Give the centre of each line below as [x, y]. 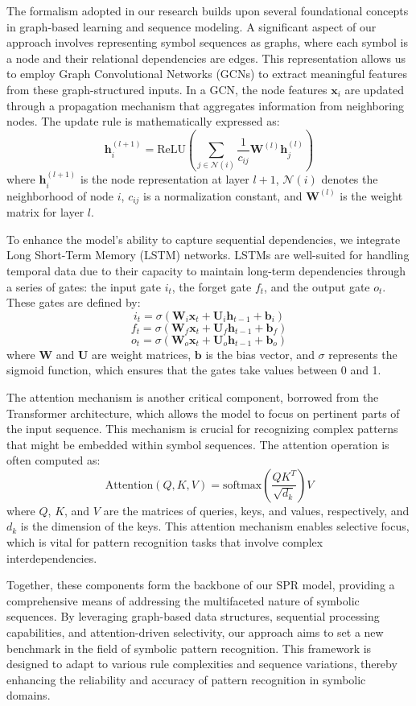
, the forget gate [212, 286]
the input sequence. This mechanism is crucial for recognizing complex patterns [202, 429]
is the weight [371, 195]
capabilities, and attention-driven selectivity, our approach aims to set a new [195, 632]
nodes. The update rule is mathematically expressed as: [143, 121]
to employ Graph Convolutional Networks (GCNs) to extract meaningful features [207, 74]
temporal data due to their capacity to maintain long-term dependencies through [206, 270]
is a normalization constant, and [223, 195]
